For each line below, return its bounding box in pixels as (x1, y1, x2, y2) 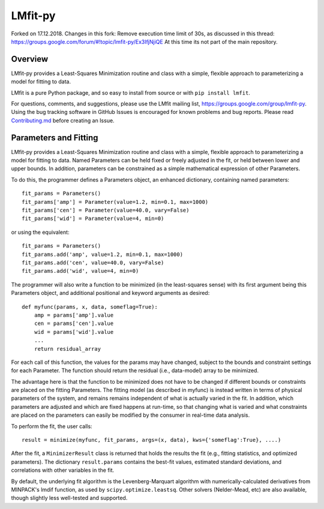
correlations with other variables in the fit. (11, 466, 115, 474)
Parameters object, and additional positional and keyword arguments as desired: (11, 290, 210, 297)
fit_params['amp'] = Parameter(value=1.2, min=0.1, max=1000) (22, 198, 209, 205)
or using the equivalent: (11, 228, 70, 236)
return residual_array (34, 345, 101, 352)
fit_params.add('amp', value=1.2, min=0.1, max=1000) (22, 251, 183, 258)
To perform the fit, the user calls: (11, 423, 92, 430)
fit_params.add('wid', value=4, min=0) (22, 267, 139, 275)
